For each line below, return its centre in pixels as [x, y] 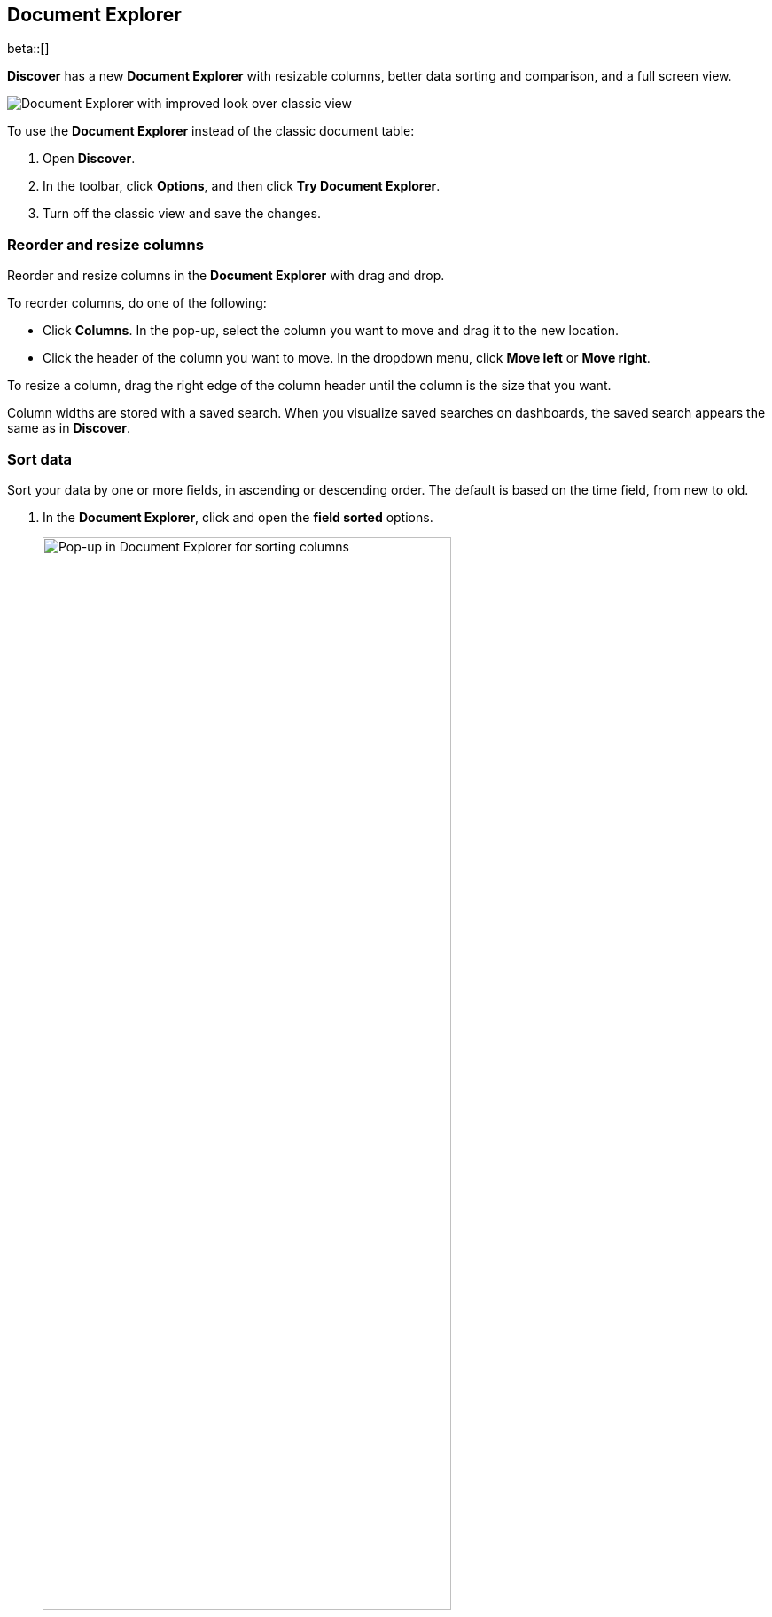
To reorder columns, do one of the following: [137, 303]
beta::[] [28, 49]
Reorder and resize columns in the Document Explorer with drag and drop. [226, 276]
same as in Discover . [69, 428]
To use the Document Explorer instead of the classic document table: [211, 131]
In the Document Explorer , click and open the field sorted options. [238, 517]
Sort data [39, 459]
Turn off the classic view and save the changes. [182, 214]
